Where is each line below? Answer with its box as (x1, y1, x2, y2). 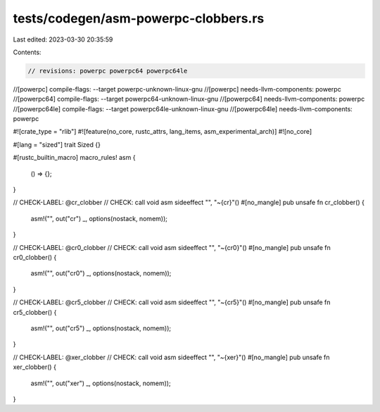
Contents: (13, 48, 42, 56)
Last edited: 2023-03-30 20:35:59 (13, 35, 113, 44)
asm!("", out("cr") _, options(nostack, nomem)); (30, 214, 168, 223)
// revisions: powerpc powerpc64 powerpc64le (27, 67, 188, 75)
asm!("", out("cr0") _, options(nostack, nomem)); (30, 269, 172, 277)
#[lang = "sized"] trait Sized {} (13, 140, 101, 149)
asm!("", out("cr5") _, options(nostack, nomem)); (30, 324, 172, 332)
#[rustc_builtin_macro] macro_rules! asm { (13, 154, 136, 162)
